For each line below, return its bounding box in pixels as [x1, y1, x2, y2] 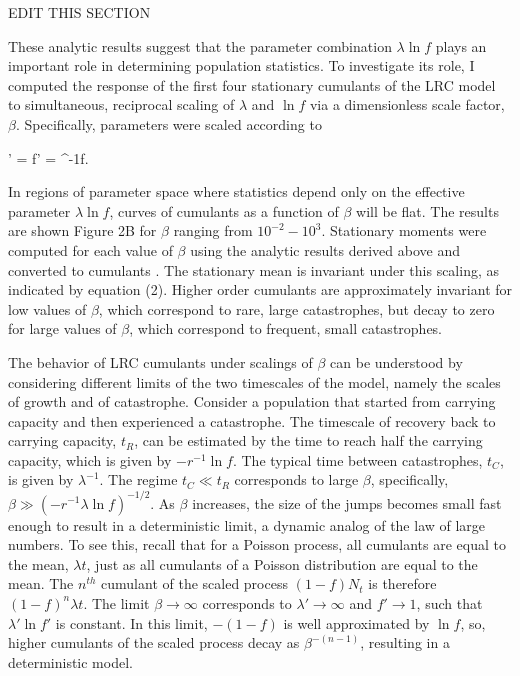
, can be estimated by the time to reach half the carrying [134, 430, 483, 451]
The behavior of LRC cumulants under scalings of [8, 351, 313, 372]
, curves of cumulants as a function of [109, 200, 339, 221]
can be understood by [330, 351, 463, 372]
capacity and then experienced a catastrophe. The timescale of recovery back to [8, 410, 496, 431]
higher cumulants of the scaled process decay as [8, 632, 300, 653]
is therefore [368, 573, 437, 594]
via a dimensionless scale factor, [309, 94, 505, 115]
